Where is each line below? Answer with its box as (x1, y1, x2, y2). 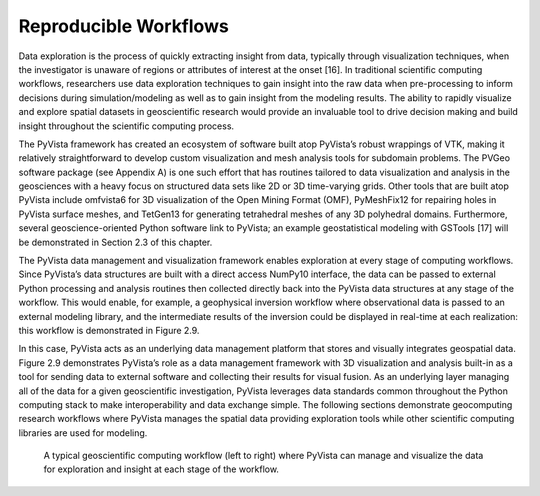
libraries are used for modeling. (18, 426, 148, 439)
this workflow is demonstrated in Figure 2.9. (18, 324, 200, 336)
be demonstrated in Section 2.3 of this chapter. (18, 236, 213, 248)
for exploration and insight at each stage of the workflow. (43, 463, 280, 475)
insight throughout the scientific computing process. (18, 120, 235, 132)
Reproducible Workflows (18, 15, 229, 37)
